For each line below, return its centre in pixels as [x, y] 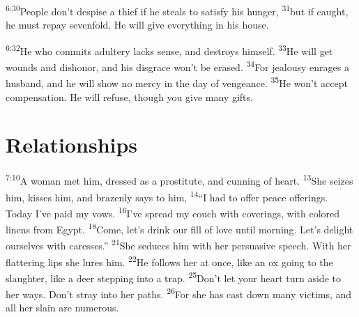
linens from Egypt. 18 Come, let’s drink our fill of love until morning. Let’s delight [179, 228]
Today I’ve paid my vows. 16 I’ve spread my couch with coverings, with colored [173, 212]
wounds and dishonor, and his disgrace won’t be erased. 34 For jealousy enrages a [177, 66]
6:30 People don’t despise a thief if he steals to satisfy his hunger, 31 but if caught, [177, 10]
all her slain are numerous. [62, 308]
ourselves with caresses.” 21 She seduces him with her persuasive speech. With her [178, 244]
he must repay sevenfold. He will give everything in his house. [137, 25]
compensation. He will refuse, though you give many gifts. [129, 96]
